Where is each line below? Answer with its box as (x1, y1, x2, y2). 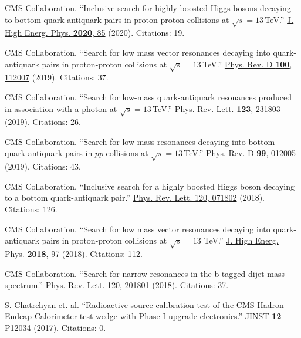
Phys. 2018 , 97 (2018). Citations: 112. (5, 247, 143, 259)
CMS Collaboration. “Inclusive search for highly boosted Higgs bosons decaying (5, 2, 291, 13)
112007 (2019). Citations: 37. (5, 71, 109, 83)
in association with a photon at (5, 102, 117, 114)
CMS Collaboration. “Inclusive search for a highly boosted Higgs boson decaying (5, 180, 295, 192)
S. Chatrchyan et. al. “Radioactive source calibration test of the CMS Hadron (5, 298, 284, 310)
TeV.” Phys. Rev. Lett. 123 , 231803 (153, 102, 280, 114)
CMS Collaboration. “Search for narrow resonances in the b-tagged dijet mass (5, 267, 285, 279)
